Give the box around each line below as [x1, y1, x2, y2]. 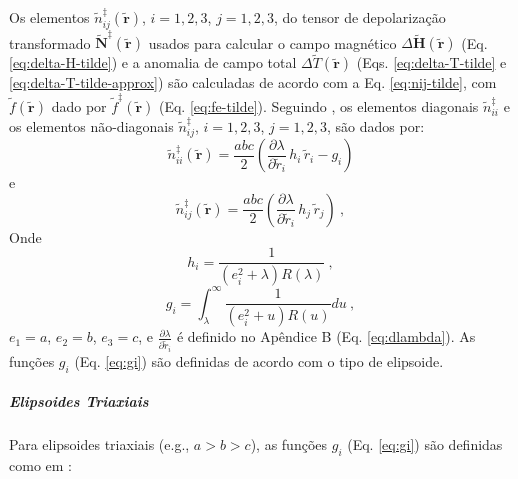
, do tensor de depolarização [274, 7, 446, 27]
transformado [9, 32, 91, 53]
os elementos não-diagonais [9, 115, 174, 136]
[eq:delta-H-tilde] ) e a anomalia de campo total [9, 52, 297, 73]
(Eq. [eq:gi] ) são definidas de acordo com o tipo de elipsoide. [74, 350, 444, 371]
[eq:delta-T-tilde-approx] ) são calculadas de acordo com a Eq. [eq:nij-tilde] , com [9, 72, 497, 93]
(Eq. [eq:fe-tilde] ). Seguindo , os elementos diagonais [158, 95, 479, 116]
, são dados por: [327, 115, 425, 136]
